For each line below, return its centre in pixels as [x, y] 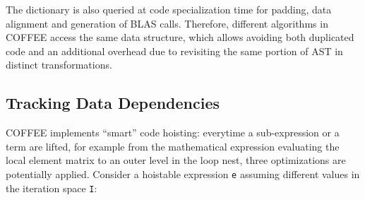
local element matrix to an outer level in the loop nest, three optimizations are [176, 160]
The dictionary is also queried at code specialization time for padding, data [169, 9]
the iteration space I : [52, 188]
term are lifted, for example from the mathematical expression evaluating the [173, 146]
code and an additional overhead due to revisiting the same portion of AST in [174, 51]
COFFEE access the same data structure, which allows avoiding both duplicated [180, 37]
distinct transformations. [59, 65]
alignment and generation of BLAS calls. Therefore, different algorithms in [167, 23]
